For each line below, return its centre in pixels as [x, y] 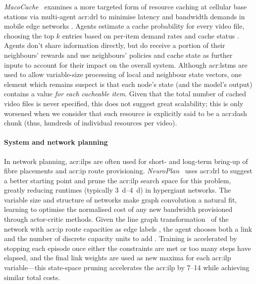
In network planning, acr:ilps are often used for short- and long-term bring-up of [126, 161]
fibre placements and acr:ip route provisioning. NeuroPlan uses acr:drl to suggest [128, 171]
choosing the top [29, 35]
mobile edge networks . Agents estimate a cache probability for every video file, [124, 26]
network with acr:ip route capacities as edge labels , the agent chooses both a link [128, 228]
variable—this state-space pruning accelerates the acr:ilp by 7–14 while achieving [127, 267]
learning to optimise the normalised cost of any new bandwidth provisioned [118, 209]
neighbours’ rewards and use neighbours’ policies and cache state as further [118, 55]
